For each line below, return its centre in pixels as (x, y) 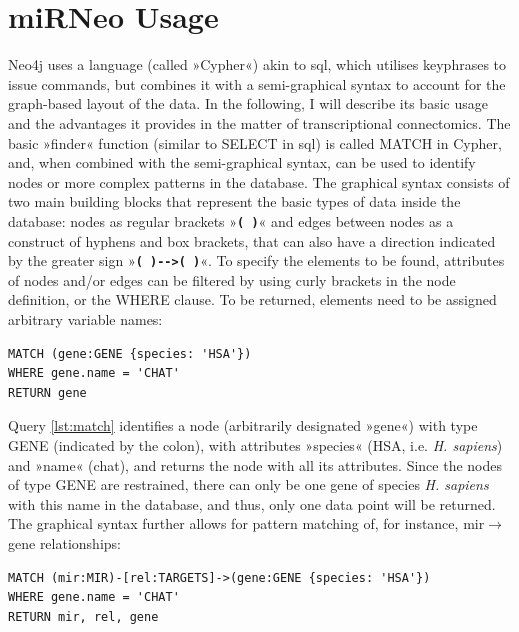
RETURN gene (47, 392)
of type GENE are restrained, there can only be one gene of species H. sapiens (248, 484)
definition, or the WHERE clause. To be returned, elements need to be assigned (252, 299)
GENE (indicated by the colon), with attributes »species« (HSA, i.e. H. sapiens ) (255, 444)
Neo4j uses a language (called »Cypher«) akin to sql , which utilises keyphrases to (257, 64)
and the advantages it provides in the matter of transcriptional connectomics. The (259, 122)
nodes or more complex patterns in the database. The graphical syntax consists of (259, 181)
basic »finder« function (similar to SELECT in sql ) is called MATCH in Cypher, (255, 142)
